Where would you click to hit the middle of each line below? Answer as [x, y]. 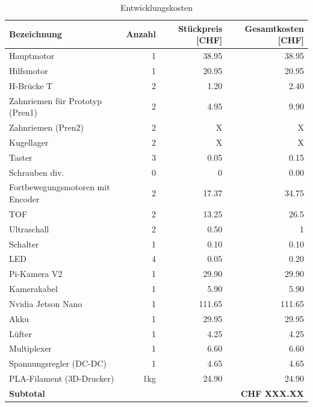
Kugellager [29, 142]
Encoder [24, 198]
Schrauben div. [37, 172]
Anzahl [141, 34]
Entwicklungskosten [156, 7]
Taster [21, 157]
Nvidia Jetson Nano [46, 303]
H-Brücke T [31, 85]
